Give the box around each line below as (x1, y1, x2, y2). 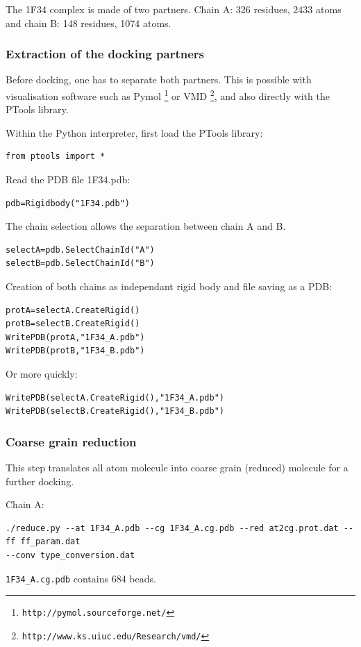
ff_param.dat (20, 537, 81, 547)
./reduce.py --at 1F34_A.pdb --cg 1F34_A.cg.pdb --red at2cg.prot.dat (6, 523, 339, 533)
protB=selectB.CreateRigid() (6, 319, 140, 329)
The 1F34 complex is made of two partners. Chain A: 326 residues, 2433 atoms (6, 2, 342, 16)
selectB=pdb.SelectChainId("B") (6, 258, 155, 269)
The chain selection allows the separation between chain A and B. (6, 219, 286, 233)
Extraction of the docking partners (6, 45, 205, 62)
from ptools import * (6, 151, 106, 162)
